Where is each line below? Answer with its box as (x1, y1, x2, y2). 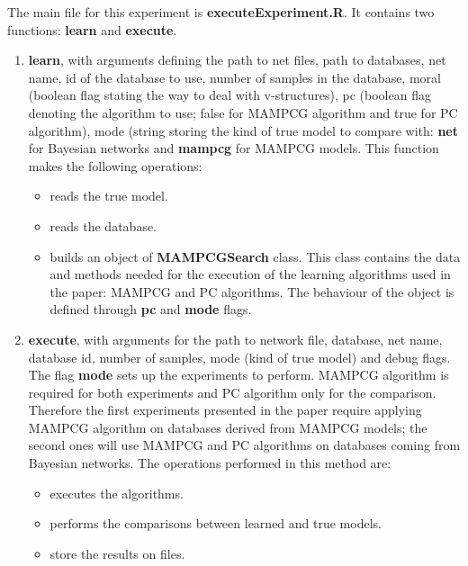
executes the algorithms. (49, 483, 184, 502)
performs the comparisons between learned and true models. (49, 514, 382, 533)
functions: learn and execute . (7, 20, 177, 39)
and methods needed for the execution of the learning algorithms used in (49, 265, 451, 283)
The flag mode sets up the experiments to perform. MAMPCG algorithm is (28, 365, 449, 384)
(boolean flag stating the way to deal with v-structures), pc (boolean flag (28, 85, 431, 104)
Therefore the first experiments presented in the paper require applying (28, 400, 422, 419)
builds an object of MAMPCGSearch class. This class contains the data (49, 247, 461, 265)
